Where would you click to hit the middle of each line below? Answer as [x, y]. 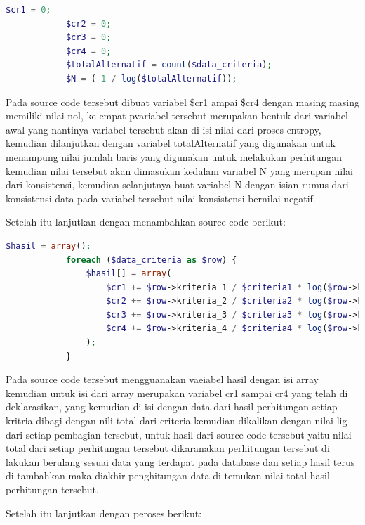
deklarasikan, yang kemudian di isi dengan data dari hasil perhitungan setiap [172, 407]
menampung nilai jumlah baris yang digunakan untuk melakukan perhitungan [174, 156]
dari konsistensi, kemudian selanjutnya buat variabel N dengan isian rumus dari [177, 184]
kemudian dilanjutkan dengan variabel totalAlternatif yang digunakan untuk [171, 143]
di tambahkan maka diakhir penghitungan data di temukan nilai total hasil [168, 475]
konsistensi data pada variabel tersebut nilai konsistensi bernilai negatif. [161, 198]
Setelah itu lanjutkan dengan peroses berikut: [104, 513]
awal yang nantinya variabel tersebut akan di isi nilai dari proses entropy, [164, 129]
